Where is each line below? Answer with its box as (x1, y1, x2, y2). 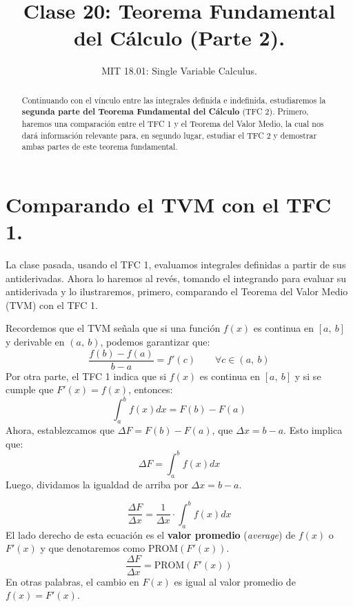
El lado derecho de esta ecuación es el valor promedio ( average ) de (6, 527, 296, 541)
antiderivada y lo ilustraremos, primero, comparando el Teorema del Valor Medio (6, 284, 348, 299)
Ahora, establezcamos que (6, 423, 115, 437)
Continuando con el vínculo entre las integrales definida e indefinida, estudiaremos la (21, 94, 326, 106)
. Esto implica (283, 423, 343, 437)
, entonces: (128, 382, 173, 397)
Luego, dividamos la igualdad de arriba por (6, 477, 188, 491)
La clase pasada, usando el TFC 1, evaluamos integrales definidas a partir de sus (6, 257, 346, 272)
